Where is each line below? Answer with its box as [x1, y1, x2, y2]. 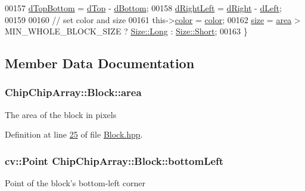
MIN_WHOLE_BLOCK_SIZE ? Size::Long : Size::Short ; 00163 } [5, 25, 248, 37]
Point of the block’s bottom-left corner [5, 177, 146, 189]
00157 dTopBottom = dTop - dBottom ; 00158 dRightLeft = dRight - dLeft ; [5, 2, 282, 14]
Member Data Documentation [5, 54, 195, 72]
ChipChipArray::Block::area [5, 85, 142, 100]
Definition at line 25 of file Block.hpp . [5, 128, 143, 141]
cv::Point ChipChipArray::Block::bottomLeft [5, 153, 224, 168]
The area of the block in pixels [5, 108, 117, 120]
